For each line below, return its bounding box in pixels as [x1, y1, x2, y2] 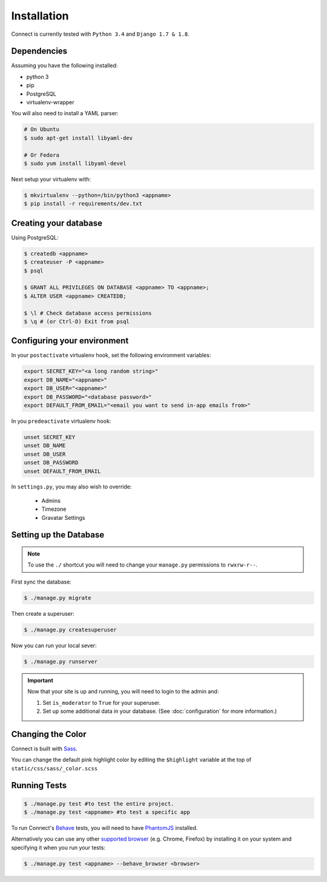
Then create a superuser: [11, 610, 75, 617]
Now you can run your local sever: [11, 642, 97, 649]
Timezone [41, 505, 67, 513]
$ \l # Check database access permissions [24, 309, 152, 317]
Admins [41, 497, 61, 504]
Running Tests [11, 780, 67, 791]
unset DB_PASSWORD [24, 459, 79, 466]
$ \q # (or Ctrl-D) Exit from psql [24, 318, 130, 325]
